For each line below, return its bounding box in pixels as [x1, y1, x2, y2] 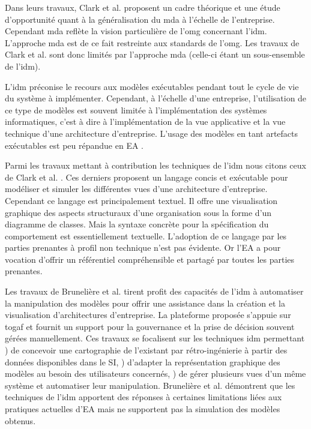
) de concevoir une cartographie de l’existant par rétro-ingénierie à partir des [5, 344, 288, 356]
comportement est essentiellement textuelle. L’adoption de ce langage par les [5, 229, 287, 242]
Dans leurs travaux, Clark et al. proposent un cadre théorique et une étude [5, 1, 280, 13]
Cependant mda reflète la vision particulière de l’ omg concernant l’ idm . [5, 25, 267, 37]
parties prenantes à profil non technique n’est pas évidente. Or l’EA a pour [5, 241, 281, 254]
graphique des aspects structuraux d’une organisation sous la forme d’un [5, 206, 272, 218]
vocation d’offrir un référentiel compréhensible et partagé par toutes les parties [5, 253, 295, 265]
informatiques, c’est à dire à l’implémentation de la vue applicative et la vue [5, 115, 286, 128]
